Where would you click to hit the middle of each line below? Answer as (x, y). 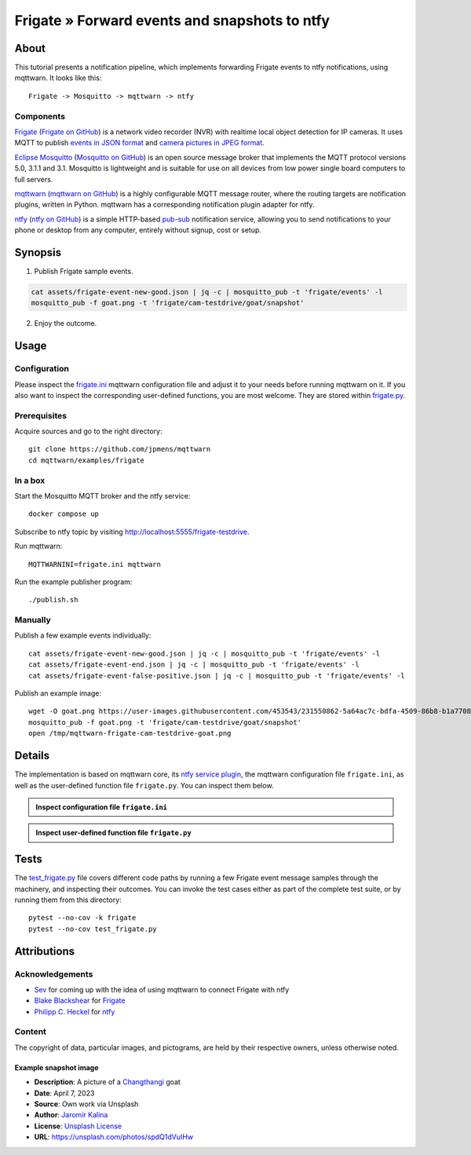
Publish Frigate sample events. (84, 272)
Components (40, 116)
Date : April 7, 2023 (64, 1093)
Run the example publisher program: (73, 582)
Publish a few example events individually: (83, 635)
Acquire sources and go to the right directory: (88, 431)
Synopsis (38, 252)
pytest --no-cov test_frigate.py (93, 929)
